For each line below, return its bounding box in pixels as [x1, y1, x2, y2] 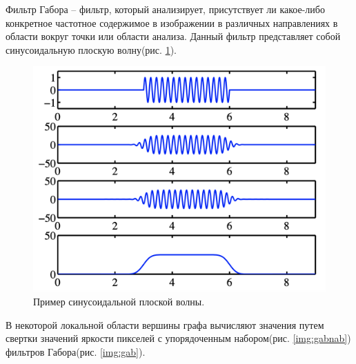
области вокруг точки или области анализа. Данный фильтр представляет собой [6, 29, 341, 43]
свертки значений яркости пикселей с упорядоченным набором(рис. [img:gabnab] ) [6, 331, 351, 345]
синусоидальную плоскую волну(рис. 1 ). [6, 42, 177, 57]
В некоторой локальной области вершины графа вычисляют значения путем [6, 317, 324, 332]
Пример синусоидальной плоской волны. [33, 294, 205, 309]
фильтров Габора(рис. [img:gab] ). [6, 344, 146, 358]
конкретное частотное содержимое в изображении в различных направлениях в [6, 15, 338, 30]
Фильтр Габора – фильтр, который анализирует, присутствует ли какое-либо [6, 2, 325, 16]
